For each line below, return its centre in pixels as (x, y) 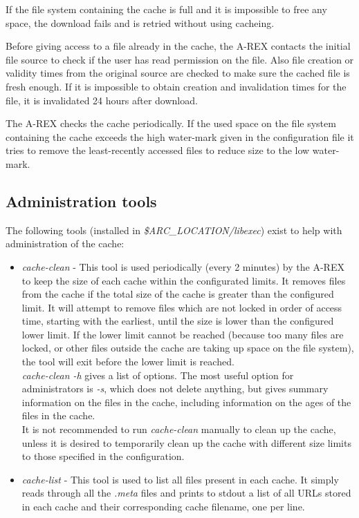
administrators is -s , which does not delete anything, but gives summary (175, 388)
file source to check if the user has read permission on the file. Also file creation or (180, 59)
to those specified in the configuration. (103, 456)
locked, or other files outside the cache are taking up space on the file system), (188, 348)
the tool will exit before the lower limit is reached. (128, 362)
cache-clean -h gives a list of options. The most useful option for (158, 375)
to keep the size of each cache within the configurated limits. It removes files (184, 280)
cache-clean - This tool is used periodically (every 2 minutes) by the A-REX (183, 266)
